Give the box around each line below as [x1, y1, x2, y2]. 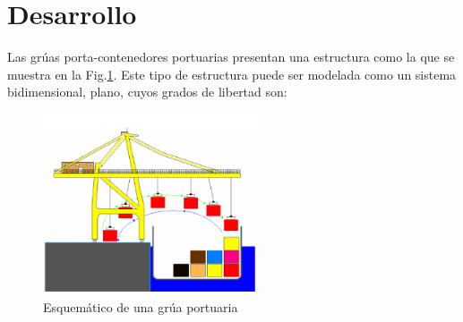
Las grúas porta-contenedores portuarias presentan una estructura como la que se [7, 47, 455, 66]
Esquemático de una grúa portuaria [43, 298, 238, 317]
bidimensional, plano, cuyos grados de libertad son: [7, 82, 287, 101]
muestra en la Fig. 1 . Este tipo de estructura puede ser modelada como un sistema [7, 64, 457, 83]
